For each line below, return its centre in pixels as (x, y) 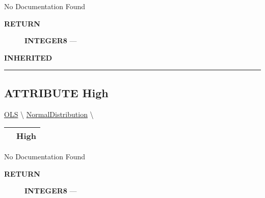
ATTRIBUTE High (56, 92)
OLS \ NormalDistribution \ (49, 114)
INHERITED (28, 57)
